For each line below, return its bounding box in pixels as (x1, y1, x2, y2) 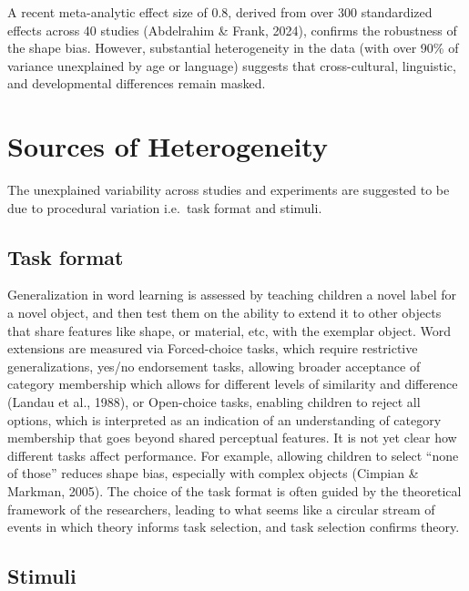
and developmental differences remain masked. (7, 74, 266, 93)
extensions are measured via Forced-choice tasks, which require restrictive (7, 339, 418, 358)
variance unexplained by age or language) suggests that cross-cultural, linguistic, (7, 56, 456, 75)
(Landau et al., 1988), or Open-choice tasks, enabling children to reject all (7, 392, 421, 412)
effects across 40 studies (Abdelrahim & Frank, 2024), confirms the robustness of (7, 20, 457, 39)
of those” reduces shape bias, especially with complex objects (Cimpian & (7, 464, 419, 483)
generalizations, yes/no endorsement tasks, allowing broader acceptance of (7, 356, 421, 375)
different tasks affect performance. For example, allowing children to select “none (7, 445, 459, 464)
